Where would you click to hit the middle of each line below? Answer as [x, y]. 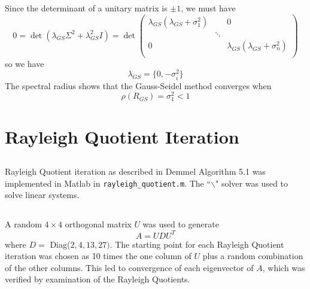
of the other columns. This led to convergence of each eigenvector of [129, 267]
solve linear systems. [42, 195]
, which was [284, 267]
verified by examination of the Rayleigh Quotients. [98, 279]
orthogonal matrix [98, 224]
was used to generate [181, 224]
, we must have [208, 8]
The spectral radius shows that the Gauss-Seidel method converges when [138, 85]
